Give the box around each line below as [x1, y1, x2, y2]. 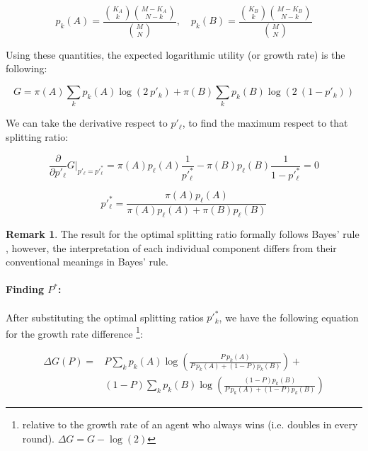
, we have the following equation [219, 309, 359, 324]
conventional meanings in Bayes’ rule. [6, 254, 168, 269]
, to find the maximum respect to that [182, 115, 348, 130]
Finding [6, 282, 44, 297]
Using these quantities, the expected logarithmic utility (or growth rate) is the [6, 47, 345, 62]
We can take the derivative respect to [6, 115, 168, 130]
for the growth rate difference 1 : [6, 324, 143, 341]
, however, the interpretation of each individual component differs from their [6, 240, 337, 255]
